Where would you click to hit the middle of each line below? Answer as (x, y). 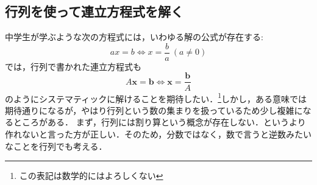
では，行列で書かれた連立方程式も (73, 66)
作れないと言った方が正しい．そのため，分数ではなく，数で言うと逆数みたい (158, 134)
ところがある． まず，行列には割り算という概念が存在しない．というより (159, 122)
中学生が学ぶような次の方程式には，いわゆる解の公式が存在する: (134, 37)
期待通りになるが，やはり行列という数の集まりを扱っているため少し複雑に (154, 110)
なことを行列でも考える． (56, 146)
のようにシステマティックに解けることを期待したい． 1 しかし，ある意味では (156, 97)
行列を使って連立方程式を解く (94, 11)
